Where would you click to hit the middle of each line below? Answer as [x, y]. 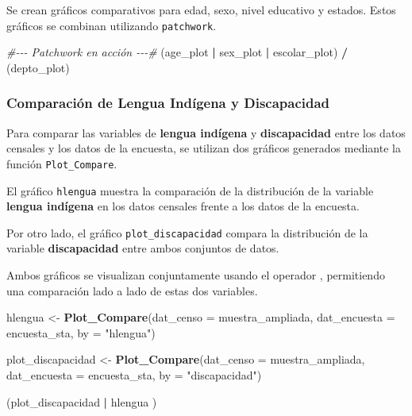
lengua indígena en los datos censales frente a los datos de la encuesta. [183, 206]
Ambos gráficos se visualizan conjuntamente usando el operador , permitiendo [196, 275]
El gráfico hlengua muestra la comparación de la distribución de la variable [190, 190]
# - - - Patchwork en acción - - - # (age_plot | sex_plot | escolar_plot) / [177, 52]
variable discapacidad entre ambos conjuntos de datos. [143, 248]
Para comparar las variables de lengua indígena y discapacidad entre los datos [206, 132]
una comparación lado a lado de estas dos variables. [132, 290]
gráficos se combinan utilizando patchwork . [112, 25]
